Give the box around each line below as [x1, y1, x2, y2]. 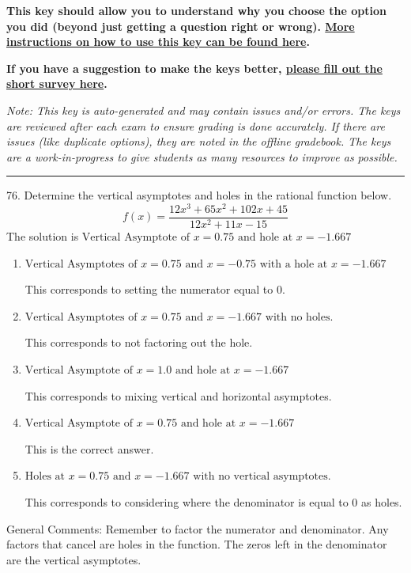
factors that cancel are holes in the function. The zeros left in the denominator [6, 536, 387, 552]
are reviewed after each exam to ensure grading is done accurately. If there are [6, 117, 385, 134]
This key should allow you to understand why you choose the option [6, 2, 387, 18]
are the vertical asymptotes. [6, 551, 141, 567]
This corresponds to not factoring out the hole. [25, 334, 253, 351]
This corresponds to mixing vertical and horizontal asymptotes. [25, 387, 332, 404]
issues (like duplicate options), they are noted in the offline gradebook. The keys [6, 133, 391, 150]
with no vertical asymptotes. [193, 471, 331, 483]
